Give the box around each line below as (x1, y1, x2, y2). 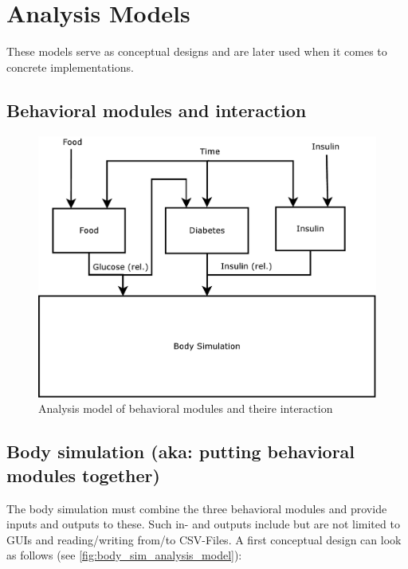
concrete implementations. (6, 58, 134, 75)
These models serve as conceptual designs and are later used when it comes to (6, 43, 387, 60)
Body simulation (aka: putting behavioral (6, 439, 355, 464)
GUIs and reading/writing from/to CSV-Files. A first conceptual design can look (6, 531, 402, 547)
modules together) (6, 462, 160, 487)
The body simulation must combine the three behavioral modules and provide (6, 500, 387, 516)
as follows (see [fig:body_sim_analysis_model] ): (6, 547, 242, 563)
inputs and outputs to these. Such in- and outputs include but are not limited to (6, 516, 400, 532)
